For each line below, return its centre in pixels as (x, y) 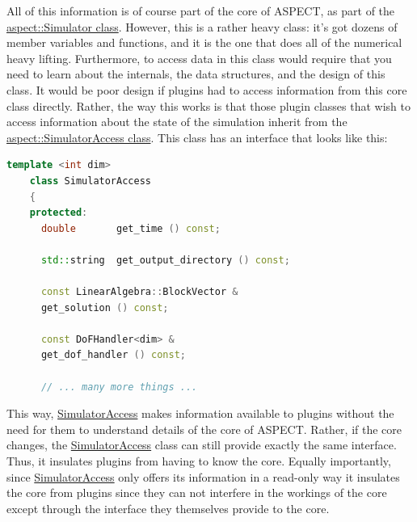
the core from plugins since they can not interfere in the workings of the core (197, 493)
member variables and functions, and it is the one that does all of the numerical (204, 42)
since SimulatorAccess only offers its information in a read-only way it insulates (203, 476)
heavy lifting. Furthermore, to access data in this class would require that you (199, 58)
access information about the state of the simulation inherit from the (177, 122)
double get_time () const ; (131, 228)
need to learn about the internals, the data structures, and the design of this (196, 74)
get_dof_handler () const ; (113, 355)
